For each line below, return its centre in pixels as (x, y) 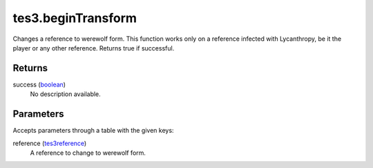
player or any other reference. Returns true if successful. (94, 48)
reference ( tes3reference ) (50, 143)
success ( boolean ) (39, 84)
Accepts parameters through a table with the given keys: (93, 131)
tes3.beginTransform (75, 18)
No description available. (66, 94)
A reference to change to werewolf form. (88, 153)
